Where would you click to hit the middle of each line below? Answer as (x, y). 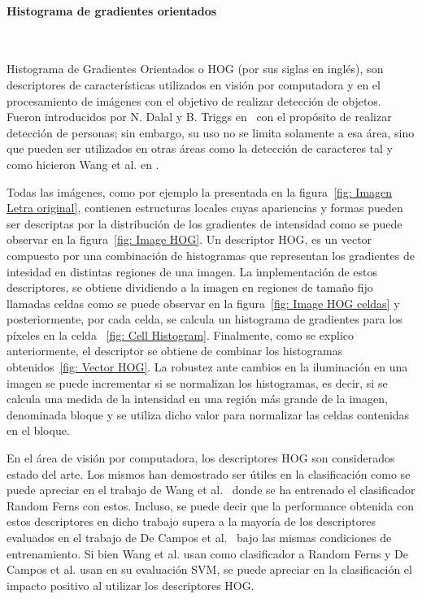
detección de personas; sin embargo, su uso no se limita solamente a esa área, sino (211, 132)
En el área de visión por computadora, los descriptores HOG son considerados (201, 458)
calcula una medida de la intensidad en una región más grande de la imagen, (197, 399)
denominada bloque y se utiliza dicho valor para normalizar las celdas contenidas (208, 414)
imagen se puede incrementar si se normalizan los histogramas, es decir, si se (197, 382)
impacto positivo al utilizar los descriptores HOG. (131, 585)
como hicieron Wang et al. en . (83, 164)
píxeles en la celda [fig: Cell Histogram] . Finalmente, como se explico (181, 334)
